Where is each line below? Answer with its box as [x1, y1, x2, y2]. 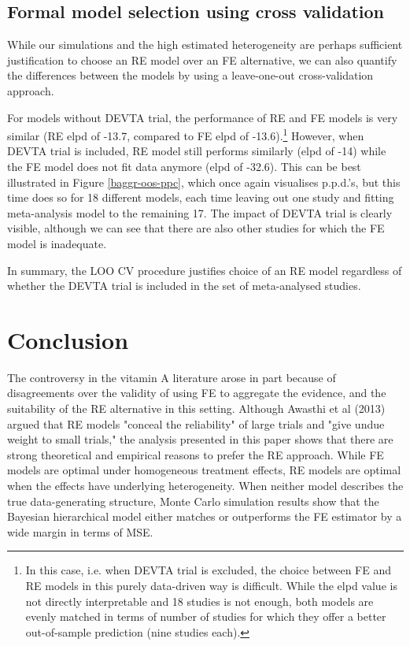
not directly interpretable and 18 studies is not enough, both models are [25, 592, 374, 609]
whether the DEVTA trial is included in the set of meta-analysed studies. [7, 277, 361, 294]
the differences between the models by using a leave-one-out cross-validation [7, 67, 374, 84]
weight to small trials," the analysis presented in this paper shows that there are [7, 431, 393, 447]
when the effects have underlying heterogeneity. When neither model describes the [7, 477, 404, 494]
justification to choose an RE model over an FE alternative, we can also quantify [7, 51, 397, 68]
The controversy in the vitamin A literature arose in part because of [7, 369, 336, 385]
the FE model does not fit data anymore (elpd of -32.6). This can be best [7, 158, 361, 175]
